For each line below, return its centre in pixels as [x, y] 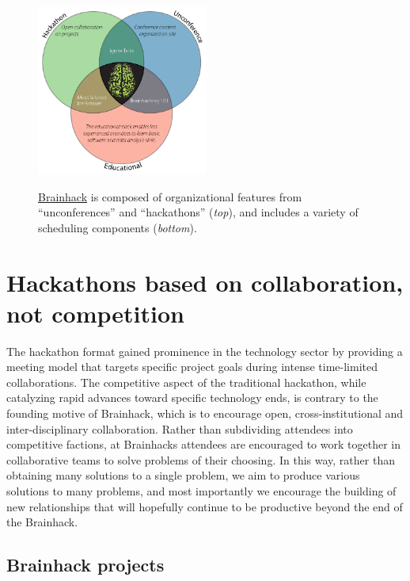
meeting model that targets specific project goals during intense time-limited [192, 367]
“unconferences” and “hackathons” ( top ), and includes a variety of [198, 212]
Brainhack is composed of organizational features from [170, 196]
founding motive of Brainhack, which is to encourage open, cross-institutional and [205, 413]
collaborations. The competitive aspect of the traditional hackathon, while [186, 382]
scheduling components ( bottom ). [118, 227]
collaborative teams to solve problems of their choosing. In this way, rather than [201, 459]
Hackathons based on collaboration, [205, 282]
